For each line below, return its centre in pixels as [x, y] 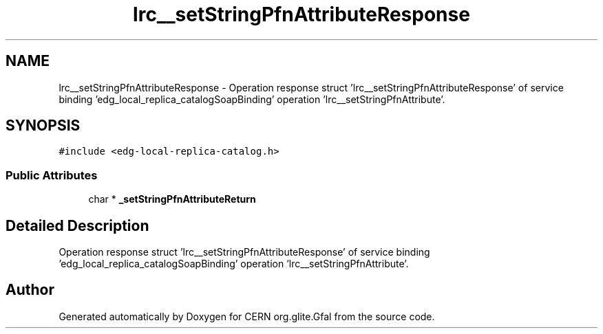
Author [30, 290]
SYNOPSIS [43, 126]
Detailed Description [77, 225]
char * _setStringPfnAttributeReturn [172, 199]
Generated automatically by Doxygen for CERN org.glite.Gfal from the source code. [247, 316]
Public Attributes [52, 175]
